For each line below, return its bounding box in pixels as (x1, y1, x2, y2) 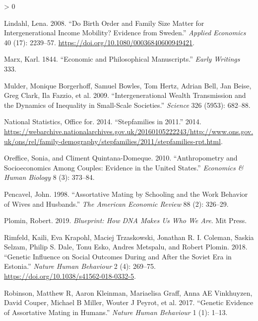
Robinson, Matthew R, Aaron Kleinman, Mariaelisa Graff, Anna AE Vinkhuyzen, (4, 287, 253, 298)
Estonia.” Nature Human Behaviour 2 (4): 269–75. (4, 261, 156, 271)
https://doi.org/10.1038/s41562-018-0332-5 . (4, 271, 136, 281)
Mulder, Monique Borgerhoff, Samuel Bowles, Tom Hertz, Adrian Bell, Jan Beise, (4, 80, 252, 90)
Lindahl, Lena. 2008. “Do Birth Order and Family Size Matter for (4, 17, 204, 28)
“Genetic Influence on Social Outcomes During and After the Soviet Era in (4, 251, 232, 261)
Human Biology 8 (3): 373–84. (4, 172, 95, 182)
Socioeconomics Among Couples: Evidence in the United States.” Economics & (4, 162, 244, 172)
